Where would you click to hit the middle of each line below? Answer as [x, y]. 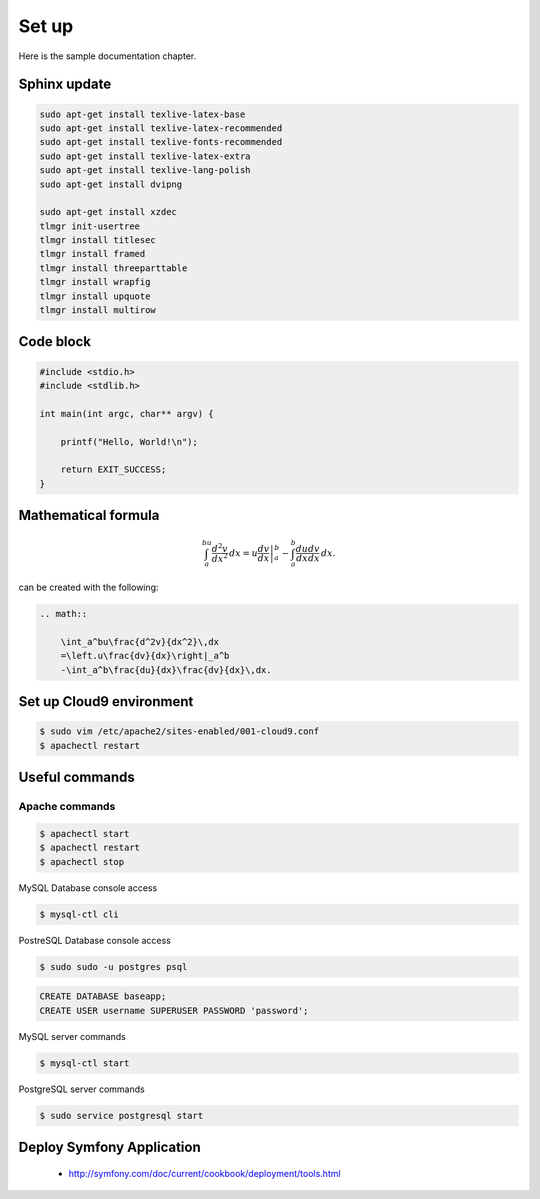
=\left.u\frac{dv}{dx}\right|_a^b [145, 656]
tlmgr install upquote [95, 296]
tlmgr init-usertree [89, 226]
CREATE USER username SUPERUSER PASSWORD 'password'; [174, 1010]
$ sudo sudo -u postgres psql [113, 966]
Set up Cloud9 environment [106, 701]
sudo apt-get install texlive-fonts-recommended [161, 142]
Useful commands [76, 777]
